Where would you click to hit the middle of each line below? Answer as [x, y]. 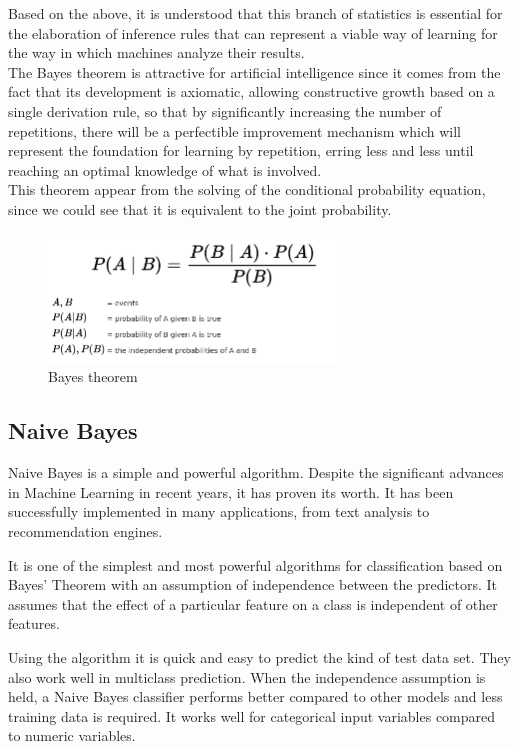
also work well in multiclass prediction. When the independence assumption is [247, 676]
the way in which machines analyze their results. [156, 52]
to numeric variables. [72, 735]
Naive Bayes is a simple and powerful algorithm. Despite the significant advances [256, 472]
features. [34, 623]
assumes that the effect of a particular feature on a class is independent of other [253, 603]
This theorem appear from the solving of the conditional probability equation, [247, 189]
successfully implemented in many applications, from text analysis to [219, 511]
